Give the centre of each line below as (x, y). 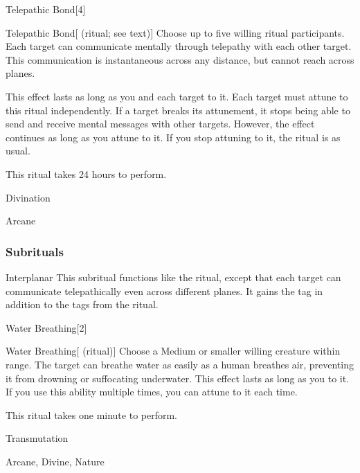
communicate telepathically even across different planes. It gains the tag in (164, 291)
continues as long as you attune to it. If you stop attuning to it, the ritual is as (173, 137)
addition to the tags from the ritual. (82, 304)
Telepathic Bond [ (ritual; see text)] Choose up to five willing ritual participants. (175, 32)
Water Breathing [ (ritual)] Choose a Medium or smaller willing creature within (173, 351)
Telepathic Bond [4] (46, 9)
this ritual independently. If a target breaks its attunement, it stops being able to (178, 110)
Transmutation (37, 438)
